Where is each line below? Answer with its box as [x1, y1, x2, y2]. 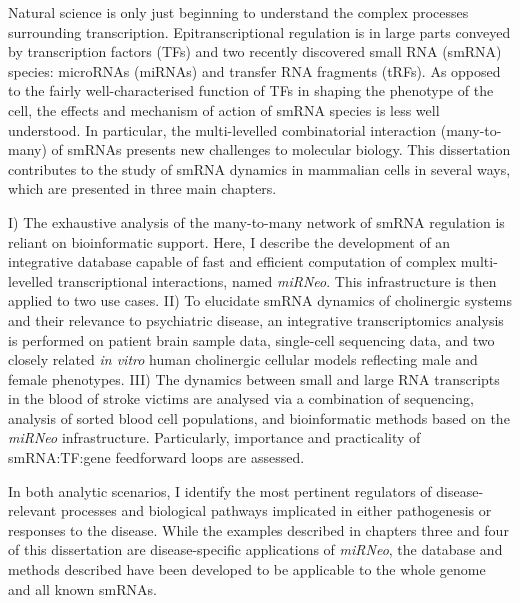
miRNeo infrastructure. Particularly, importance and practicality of [8, 427, 421, 448]
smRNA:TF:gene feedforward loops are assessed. [8, 447, 305, 468]
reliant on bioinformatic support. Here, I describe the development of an [8, 231, 451, 252]
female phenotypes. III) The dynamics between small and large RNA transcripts [8, 368, 500, 389]
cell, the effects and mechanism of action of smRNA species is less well [8, 99, 440, 120]
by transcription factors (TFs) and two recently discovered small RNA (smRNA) [8, 41, 502, 62]
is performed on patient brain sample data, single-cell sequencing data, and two [8, 329, 495, 350]
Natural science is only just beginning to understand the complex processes [8, 2, 469, 22]
